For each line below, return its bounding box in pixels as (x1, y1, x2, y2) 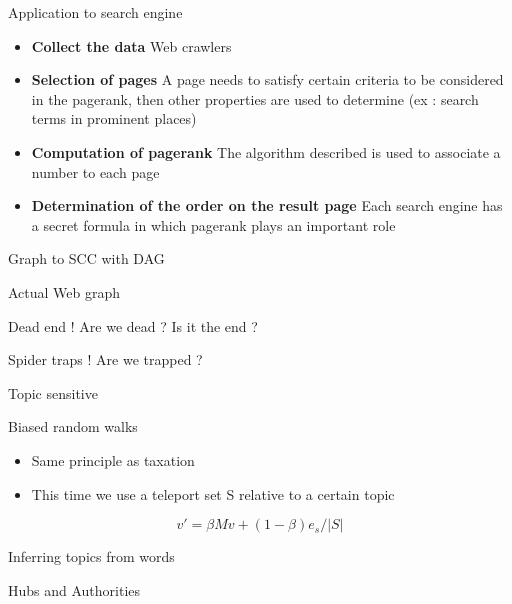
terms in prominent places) (31, 108, 197, 129)
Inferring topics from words (8, 546, 175, 567)
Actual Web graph (8, 281, 121, 302)
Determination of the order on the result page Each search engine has (31, 195, 503, 216)
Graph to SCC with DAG (8, 248, 165, 269)
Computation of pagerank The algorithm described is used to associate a (31, 141, 501, 162)
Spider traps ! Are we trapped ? (8, 349, 203, 370)
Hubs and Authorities (8, 579, 141, 600)
